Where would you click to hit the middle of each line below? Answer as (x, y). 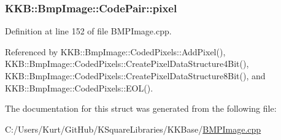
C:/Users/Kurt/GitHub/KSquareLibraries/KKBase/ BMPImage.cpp (133, 129)
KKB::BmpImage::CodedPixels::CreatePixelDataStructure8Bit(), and (135, 76)
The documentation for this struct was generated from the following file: (141, 108)
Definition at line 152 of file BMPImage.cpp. (88, 31)
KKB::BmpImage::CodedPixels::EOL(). (79, 87)
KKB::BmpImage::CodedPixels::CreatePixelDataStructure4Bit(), (127, 64)
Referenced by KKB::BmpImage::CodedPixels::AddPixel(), (115, 51)
